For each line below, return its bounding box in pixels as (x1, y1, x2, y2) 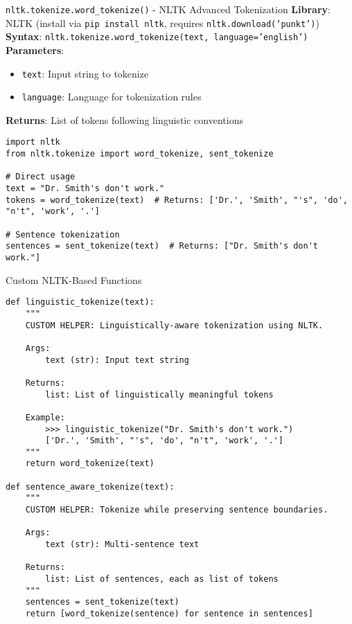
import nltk (6, 137, 60, 148)
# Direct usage (6, 172, 76, 182)
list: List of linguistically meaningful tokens (45, 389, 274, 400)
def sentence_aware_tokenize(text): (6, 481, 175, 492)
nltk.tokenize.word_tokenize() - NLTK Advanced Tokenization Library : (6, 2, 331, 16)
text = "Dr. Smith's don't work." (6, 184, 165, 194)
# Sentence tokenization (6, 229, 120, 240)
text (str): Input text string (45, 355, 189, 365)
